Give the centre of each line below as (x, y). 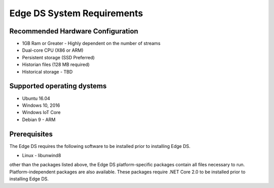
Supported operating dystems (58, 86)
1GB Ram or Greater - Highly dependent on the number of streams (91, 44)
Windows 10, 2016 (41, 105)
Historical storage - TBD (47, 71)
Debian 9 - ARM (39, 120)
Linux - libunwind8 (42, 155)
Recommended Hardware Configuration (74, 31)
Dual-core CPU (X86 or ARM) (53, 50)
